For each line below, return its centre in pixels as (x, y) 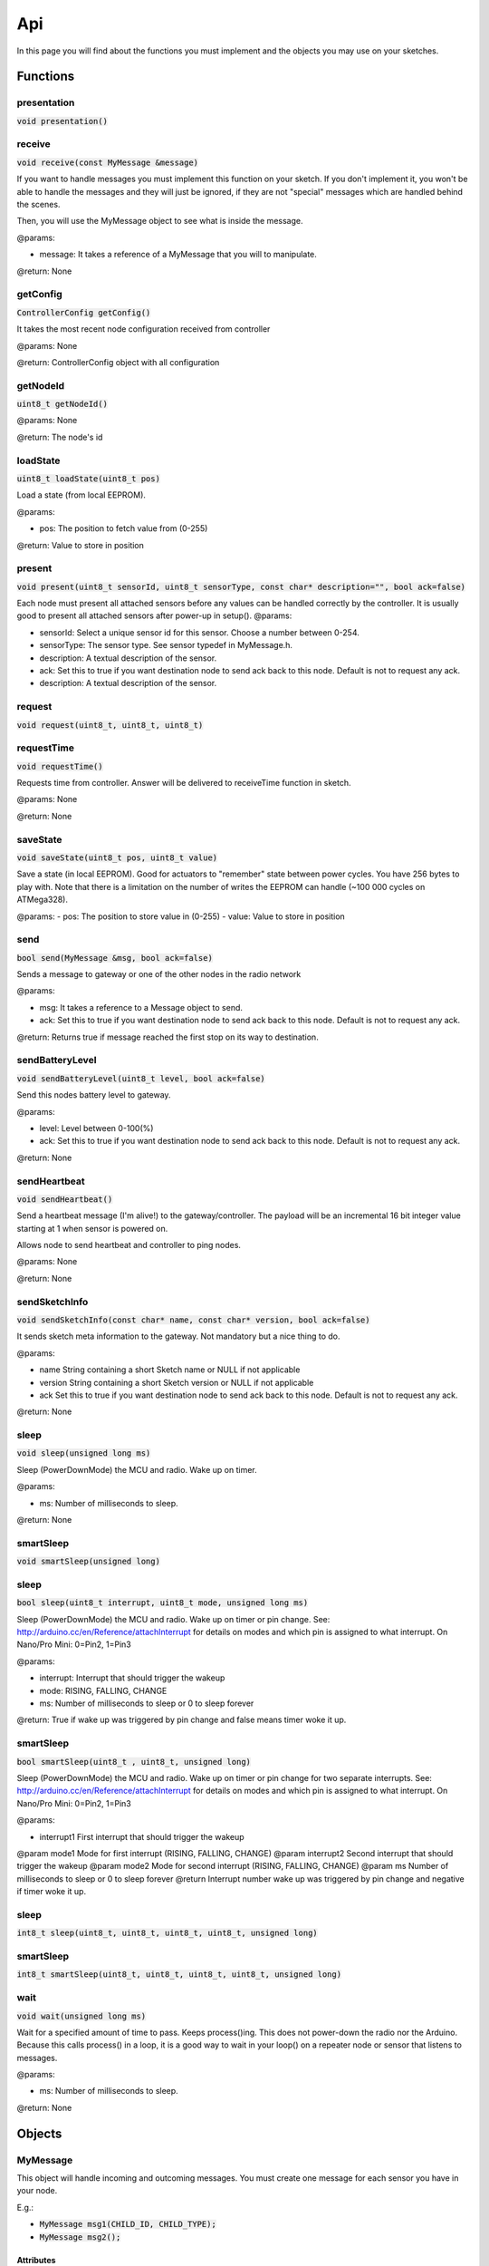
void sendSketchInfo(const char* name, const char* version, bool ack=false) (193, 1320)
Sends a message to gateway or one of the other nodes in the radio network (159, 974)
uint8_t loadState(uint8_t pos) (88, 479)
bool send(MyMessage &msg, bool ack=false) (115, 958)
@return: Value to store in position (81, 545)
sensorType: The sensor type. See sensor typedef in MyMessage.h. (166, 645)
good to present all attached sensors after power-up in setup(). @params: (154, 615)
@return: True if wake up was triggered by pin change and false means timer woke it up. (182, 1720)
